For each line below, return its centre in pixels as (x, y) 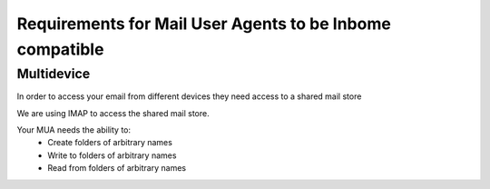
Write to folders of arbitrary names (112, 155)
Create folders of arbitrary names (110, 143)
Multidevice (54, 74)
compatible (60, 49)
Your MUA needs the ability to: (74, 129)
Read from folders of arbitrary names (117, 168)
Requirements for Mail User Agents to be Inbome (204, 24)
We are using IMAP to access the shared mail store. (113, 113)
